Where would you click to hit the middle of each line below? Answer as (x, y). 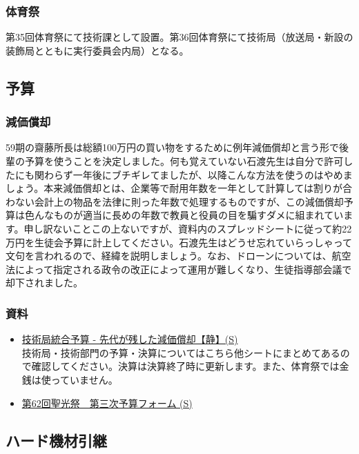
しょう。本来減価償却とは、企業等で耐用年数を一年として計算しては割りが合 (179, 188)
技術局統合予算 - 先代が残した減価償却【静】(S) (130, 339)
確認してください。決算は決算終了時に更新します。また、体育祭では (185, 366)
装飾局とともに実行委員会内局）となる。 (97, 50)
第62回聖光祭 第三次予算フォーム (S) (107, 403)
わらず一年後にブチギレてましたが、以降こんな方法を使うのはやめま (198, 174)
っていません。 (84, 379)
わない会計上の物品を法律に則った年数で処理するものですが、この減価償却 (175, 201)
